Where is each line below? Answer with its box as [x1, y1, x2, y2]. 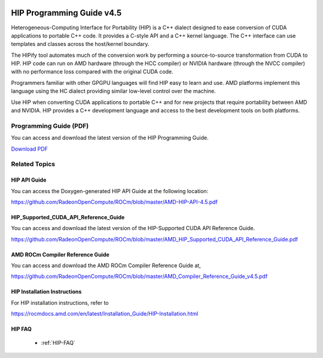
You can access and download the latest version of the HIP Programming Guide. [11, 134, 209, 142]
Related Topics [11, 160, 56, 169]
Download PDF [11, 145, 48, 152]
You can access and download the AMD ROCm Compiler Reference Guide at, [11, 262, 202, 269]
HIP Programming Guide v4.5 [11, 8, 122, 18]
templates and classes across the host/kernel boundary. [11, 41, 150, 48]
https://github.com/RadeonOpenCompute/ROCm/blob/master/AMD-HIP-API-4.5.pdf [11, 198, 218, 206]
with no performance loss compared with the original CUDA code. [11, 68, 173, 75]
